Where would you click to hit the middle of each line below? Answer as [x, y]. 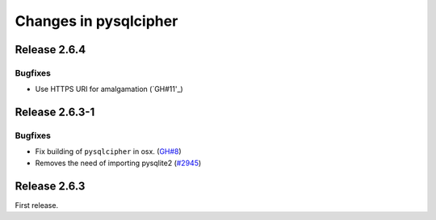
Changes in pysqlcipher [96, 21]
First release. [37, 205]
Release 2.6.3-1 [55, 112]
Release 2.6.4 [50, 50]
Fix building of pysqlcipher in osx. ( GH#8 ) [108, 152]
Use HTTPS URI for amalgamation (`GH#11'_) [109, 89]
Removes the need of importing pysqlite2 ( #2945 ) [118, 163]
